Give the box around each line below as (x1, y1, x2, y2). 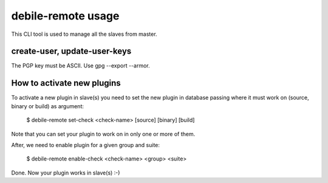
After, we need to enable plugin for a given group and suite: (11, 141, 160, 148)
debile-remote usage (11, 9, 120, 22)
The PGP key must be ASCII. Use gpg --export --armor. (11, 62, 150, 69)
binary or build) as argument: (11, 102, 84, 109)
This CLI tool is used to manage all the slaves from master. (11, 30, 157, 38)
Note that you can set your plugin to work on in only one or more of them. (11, 130, 196, 137)
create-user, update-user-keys (11, 46, 132, 57)
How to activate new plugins (11, 78, 121, 88)
